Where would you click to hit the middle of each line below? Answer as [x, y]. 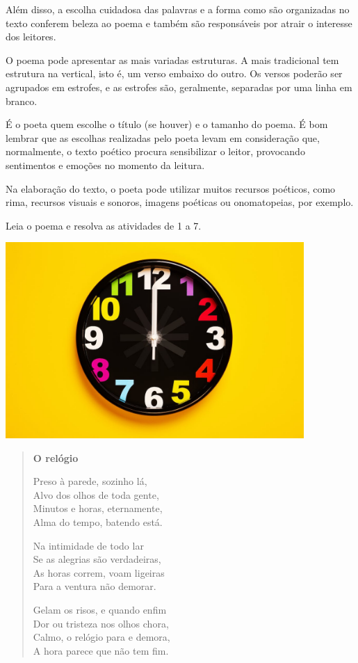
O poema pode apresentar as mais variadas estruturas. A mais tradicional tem [172, 59]
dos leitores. [31, 37]
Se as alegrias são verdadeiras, [97, 559]
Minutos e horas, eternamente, [98, 508]
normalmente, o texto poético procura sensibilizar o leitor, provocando [155, 151]
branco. [22, 101]
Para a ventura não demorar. [95, 586]
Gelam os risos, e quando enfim [100, 609]
